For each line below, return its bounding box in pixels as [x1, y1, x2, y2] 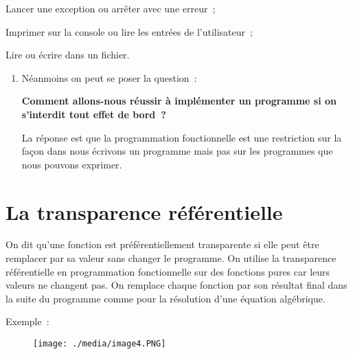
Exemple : [5, 314, 49, 329]
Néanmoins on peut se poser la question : [21, 70, 197, 85]
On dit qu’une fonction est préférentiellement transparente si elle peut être [5, 237, 319, 252]
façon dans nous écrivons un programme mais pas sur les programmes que [21, 144, 333, 158]
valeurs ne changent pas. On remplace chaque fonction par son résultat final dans [5, 278, 348, 292]
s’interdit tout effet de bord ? [21, 107, 166, 121]
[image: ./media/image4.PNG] [33, 339, 166, 349]
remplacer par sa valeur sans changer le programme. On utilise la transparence [5, 251, 337, 265]
